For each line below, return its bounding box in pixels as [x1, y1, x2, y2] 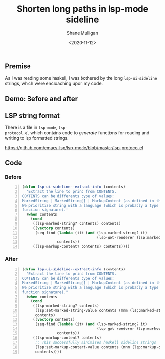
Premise [5, 62, 31, 70]
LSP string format [5, 112, 60, 120]
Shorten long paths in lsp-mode [16, 3, 149, 15]
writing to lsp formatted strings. [5, 135, 69, 141]
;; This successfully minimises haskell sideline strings [35, 340, 156, 345]
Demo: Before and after [5, 94, 78, 103]
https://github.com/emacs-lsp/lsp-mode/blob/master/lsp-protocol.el [5, 144, 143, 150]
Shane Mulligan [67, 30, 98, 36]
